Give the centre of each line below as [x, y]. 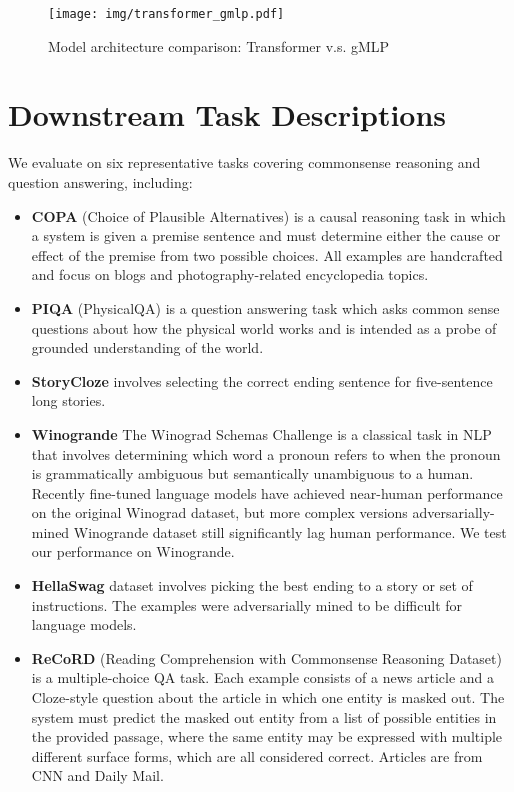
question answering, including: [100, 181]
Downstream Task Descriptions [227, 114]
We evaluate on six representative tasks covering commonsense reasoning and [244, 162]
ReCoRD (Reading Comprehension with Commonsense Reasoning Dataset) [266, 657]
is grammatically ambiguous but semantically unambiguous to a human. [252, 473]
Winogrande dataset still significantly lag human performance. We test [290, 531]
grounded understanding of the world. [147, 347]
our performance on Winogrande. [133, 551]
